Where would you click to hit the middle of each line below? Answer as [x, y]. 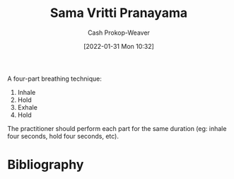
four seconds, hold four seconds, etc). [63, 136]
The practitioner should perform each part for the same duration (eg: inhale [117, 128]
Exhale [27, 107]
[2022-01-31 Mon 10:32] [119, 46]
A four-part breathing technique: [55, 79]
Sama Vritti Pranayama [119, 13]
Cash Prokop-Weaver [119, 33]
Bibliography [46, 165]
